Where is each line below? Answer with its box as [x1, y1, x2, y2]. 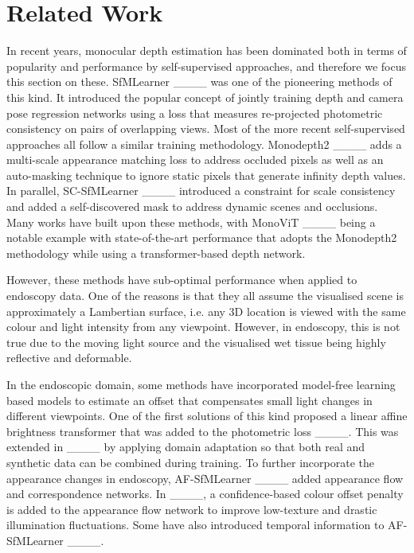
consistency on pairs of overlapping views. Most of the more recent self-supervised [6, 120, 405, 137]
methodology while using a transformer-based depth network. [6, 244, 306, 261]
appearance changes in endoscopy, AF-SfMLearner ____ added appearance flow [6, 469, 404, 486]
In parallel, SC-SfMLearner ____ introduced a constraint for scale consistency [6, 182, 396, 199]
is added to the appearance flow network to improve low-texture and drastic [6, 500, 377, 517]
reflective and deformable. [6, 349, 132, 366]
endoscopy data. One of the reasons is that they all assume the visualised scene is [6, 287, 404, 304]
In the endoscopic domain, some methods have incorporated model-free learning [6, 376, 396, 392]
